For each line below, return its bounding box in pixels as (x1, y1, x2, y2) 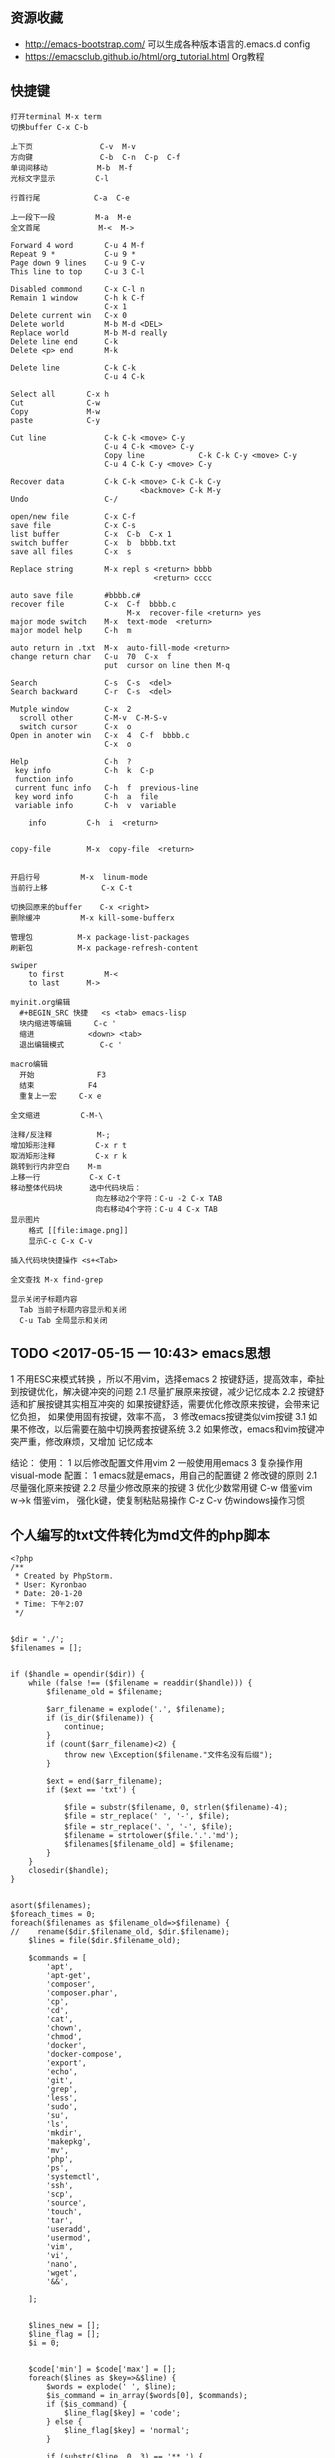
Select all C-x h (10, 389, 110, 399)
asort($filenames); (10, 1901, 92, 1911)
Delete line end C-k (10, 336, 118, 347)
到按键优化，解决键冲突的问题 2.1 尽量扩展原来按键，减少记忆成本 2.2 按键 (10, 1386, 316, 1398)
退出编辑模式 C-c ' (19, 1039, 123, 1050)
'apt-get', (46, 1971, 92, 1981)
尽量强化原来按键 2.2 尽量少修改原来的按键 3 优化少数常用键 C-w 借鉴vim (10, 1482, 313, 1494)
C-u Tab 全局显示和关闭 (19, 1315, 108, 1325)
